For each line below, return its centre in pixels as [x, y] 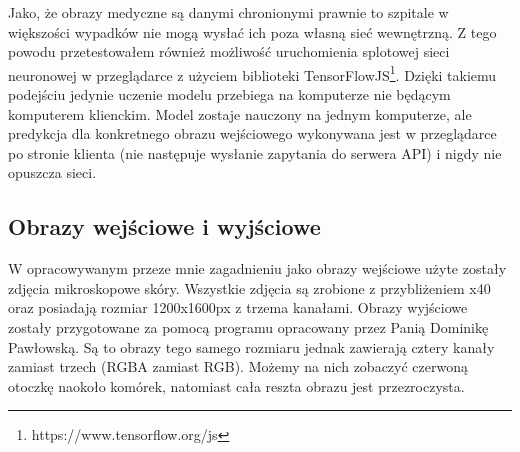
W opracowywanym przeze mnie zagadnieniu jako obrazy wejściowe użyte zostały [257, 268]
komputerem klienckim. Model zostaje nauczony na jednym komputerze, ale [240, 113]
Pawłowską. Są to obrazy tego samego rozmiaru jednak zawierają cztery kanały [251, 346]
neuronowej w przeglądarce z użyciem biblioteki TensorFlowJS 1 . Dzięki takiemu [252, 73]
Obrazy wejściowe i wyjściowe [164, 226]
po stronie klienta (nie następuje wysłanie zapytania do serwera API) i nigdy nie [255, 152]
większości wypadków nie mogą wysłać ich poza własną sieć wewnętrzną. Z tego [252, 31]
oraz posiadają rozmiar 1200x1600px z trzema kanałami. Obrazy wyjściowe [238, 307]
